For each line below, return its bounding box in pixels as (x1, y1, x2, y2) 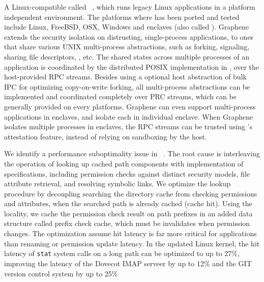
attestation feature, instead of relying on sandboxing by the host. (4, 131, 207, 142)
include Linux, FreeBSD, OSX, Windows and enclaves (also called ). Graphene (4, 21, 249, 32)
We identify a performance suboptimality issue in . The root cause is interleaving (4, 148, 260, 159)
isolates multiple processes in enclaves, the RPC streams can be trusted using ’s (4, 121, 253, 132)
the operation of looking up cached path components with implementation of (4, 158, 244, 168)
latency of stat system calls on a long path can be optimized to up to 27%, (4, 248, 240, 259)
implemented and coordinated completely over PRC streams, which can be (4, 91, 237, 102)
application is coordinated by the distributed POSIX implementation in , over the (4, 61, 259, 72)
